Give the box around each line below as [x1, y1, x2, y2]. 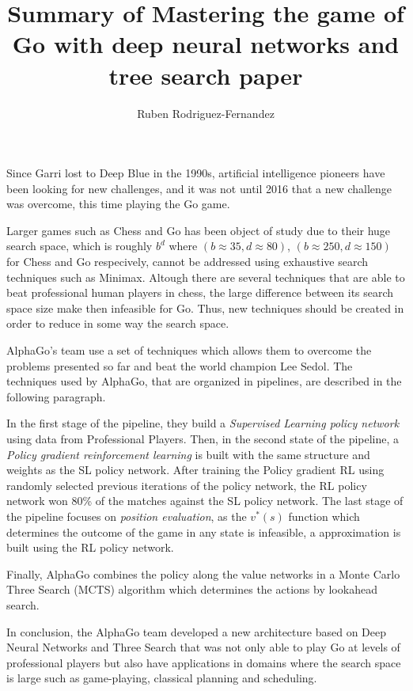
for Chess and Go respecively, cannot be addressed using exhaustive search [6, 253, 369, 270]
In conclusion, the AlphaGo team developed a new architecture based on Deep [6, 623, 387, 640]
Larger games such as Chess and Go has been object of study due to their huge [6, 222, 391, 238]
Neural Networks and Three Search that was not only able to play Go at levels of [6, 639, 400, 655]
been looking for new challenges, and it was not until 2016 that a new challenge [6, 180, 392, 196]
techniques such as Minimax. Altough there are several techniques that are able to [6, 268, 405, 285]
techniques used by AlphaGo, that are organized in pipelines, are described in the [6, 373, 402, 389]
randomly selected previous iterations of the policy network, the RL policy [6, 476, 367, 493]
